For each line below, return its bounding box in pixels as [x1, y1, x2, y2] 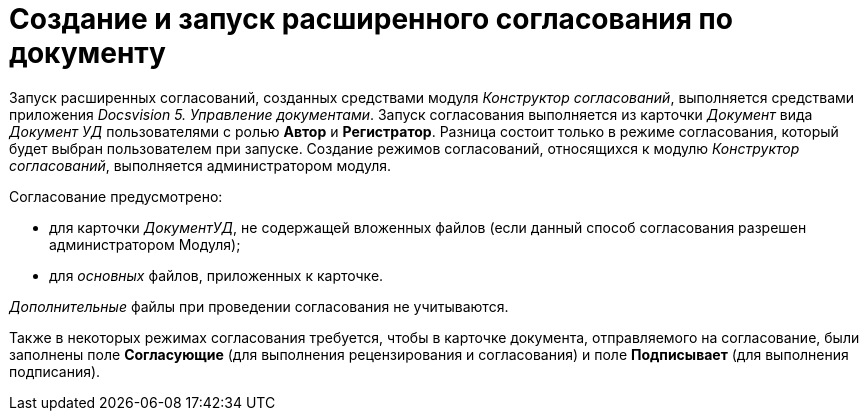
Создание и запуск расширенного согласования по [9, 2, 733, 36]
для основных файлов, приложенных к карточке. [49, 266, 384, 284]
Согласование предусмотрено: [9, 187, 223, 205]
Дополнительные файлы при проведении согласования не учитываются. [9, 297, 509, 315]
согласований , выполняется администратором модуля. [9, 156, 391, 174]
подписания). [9, 362, 101, 380]
